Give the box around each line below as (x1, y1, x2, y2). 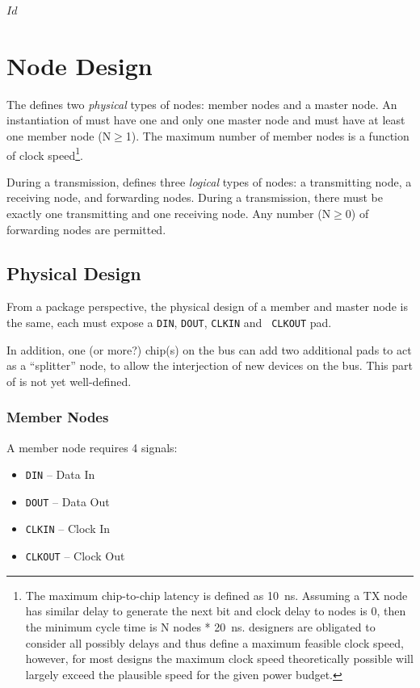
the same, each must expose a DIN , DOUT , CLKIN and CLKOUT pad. (6, 313, 332, 330)
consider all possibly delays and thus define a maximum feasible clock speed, (25, 634, 404, 651)
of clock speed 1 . (6, 144, 83, 163)
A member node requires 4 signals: (6, 438, 178, 455)
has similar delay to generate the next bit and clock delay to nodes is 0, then (25, 602, 406, 619)
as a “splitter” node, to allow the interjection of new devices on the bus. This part (6, 357, 413, 374)
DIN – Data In (25, 466, 95, 483)
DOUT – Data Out (25, 493, 110, 510)
